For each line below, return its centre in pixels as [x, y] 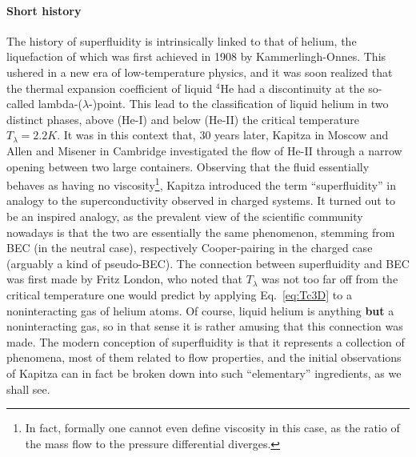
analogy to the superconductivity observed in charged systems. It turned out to [201, 200]
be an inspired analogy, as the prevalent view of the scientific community [185, 216]
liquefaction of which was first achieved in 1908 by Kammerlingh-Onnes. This [196, 56]
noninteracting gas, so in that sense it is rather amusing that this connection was [205, 326]
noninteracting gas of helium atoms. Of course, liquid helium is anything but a [200, 310]
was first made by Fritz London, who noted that [125, 279]
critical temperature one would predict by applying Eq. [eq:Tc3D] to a [179, 294]
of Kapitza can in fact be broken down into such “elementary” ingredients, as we [204, 373]
